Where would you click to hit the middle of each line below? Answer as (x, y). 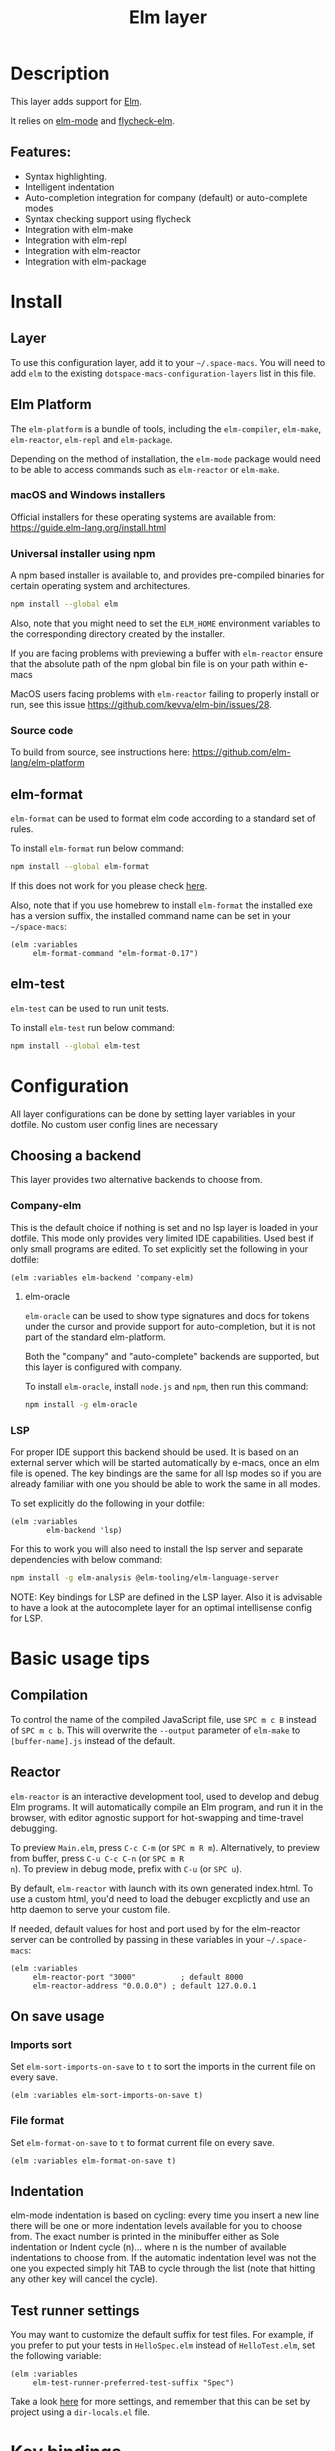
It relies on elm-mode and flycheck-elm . (92, 120)
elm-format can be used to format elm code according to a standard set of (163, 818)
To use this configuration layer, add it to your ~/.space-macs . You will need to (168, 362)
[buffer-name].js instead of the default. (93, 1740)
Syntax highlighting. (66, 176)
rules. (22, 829)
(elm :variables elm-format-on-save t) (93, 2161)
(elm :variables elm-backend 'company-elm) (102, 1277)
